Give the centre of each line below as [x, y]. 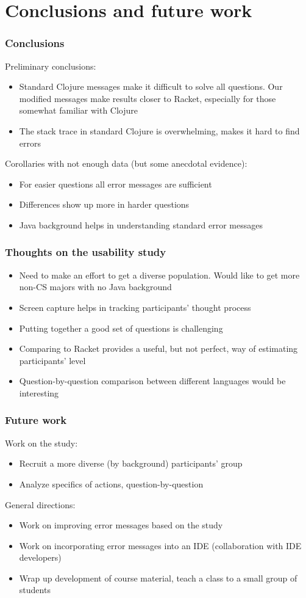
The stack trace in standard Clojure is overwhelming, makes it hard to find [159, 130]
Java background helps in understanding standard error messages [141, 224]
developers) [40, 557]
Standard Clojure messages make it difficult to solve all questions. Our [151, 86]
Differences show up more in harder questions [104, 204]
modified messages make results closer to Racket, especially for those [148, 98]
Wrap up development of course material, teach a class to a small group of [158, 578]
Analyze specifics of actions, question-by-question [111, 483]
